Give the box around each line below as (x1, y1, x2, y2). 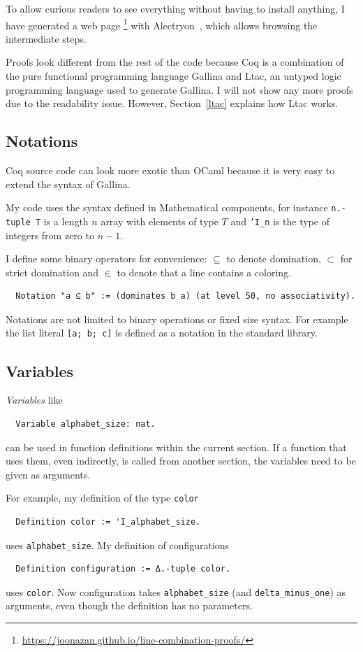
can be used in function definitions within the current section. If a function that (6, 439, 347, 454)
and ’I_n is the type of (230, 213, 329, 228)
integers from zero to (6, 227, 94, 242)
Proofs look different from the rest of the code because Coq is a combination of (6, 55, 344, 69)
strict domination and (6, 264, 99, 279)
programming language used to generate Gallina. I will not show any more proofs (6, 82, 353, 97)
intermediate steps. (6, 31, 87, 45)
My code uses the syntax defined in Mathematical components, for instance (6, 200, 328, 215)
